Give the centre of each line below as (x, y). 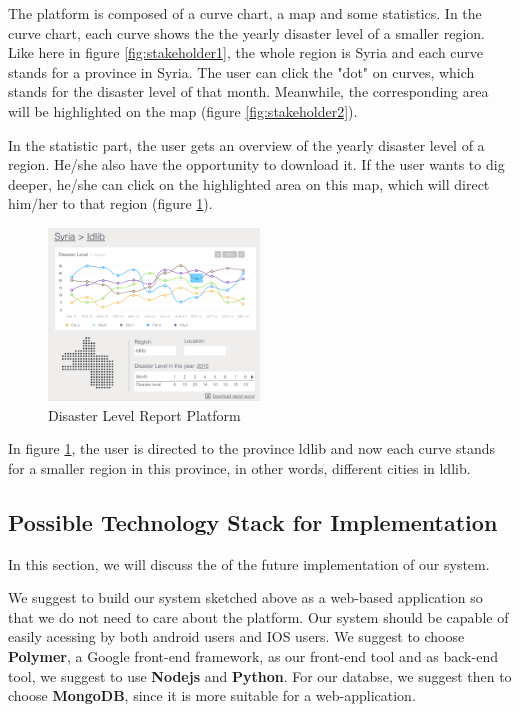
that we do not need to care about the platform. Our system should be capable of (258, 616)
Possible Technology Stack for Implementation (253, 521)
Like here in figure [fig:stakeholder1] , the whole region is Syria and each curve (246, 52)
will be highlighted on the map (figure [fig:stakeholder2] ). (183, 110)
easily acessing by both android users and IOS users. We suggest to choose (236, 636)
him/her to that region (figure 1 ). (110, 203)
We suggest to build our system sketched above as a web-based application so (245, 597)
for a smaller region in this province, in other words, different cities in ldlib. (239, 467)
